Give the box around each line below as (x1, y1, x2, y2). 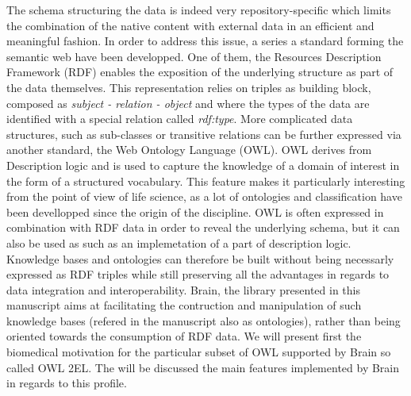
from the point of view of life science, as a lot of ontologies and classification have (6, 188, 402, 205)
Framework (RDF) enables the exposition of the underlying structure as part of (6, 63, 394, 80)
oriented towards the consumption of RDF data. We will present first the (6, 328, 362, 344)
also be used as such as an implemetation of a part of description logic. (6, 234, 351, 251)
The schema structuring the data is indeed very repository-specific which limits (6, 2, 391, 17)
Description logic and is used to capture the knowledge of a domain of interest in (6, 156, 400, 173)
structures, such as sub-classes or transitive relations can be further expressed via (6, 125, 401, 142)
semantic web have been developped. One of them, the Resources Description (6, 48, 382, 64)
